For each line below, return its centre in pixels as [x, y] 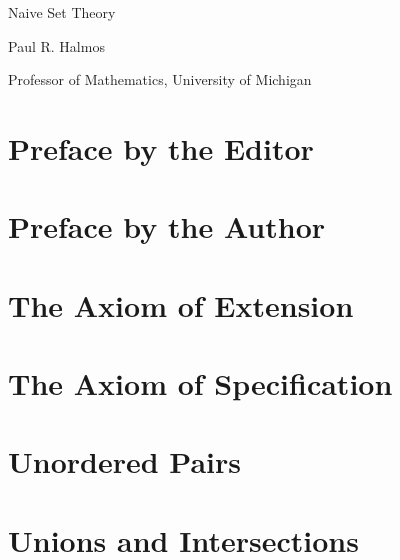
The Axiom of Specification [200, 383]
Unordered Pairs [125, 461]
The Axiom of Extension [181, 304]
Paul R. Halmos [56, 45]
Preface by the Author [167, 226]
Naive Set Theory [62, 12]
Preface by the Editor [161, 147]
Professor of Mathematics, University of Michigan [160, 79]
